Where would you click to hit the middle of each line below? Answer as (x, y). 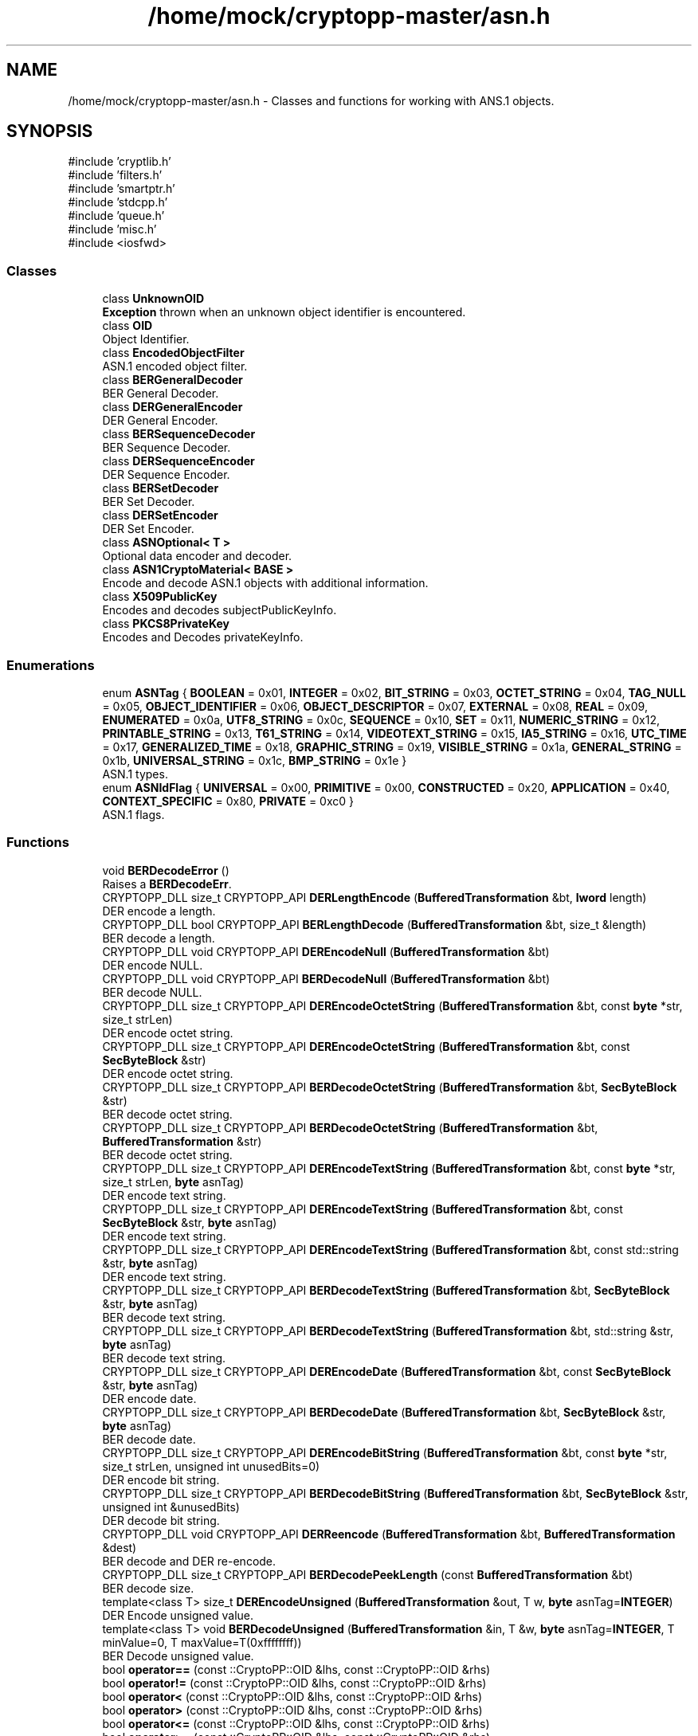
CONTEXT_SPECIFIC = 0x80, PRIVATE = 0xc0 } (228, 801)
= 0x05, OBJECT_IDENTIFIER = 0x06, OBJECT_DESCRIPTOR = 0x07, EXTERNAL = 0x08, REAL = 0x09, (375, 706)
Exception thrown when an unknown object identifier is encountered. (284, 312)
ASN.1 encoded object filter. (175, 366)
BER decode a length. (159, 938)
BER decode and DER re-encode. (189, 1561)
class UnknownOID (153, 299)
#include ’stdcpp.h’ (118, 202)
